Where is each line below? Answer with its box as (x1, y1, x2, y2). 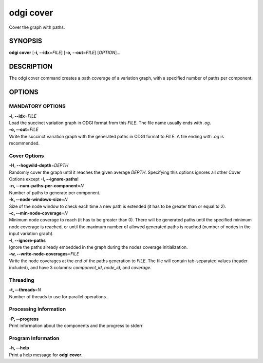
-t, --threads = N (9, 287, 41, 293)
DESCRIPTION (9, 62, 53, 71)
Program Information (9, 335, 59, 342)
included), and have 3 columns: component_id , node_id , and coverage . (9, 265, 152, 271)
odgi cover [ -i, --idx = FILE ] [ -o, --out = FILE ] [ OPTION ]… (9, 50, 121, 55)
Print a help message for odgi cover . (9, 352, 83, 358)
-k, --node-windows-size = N (9, 197, 68, 202)
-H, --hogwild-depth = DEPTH (9, 163, 69, 168)
